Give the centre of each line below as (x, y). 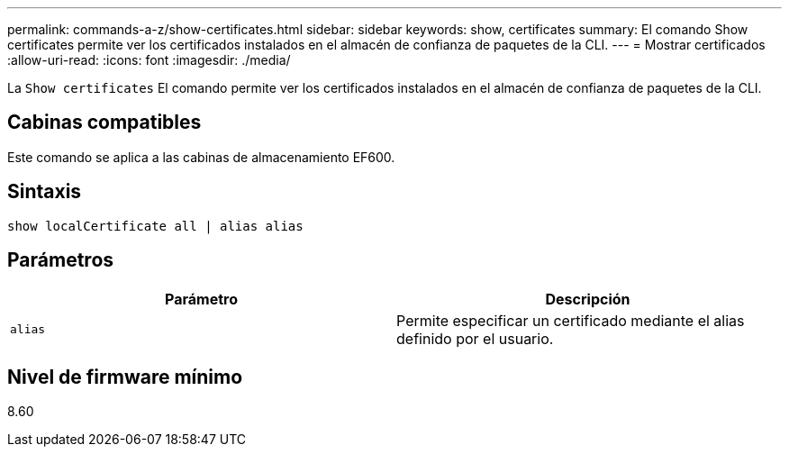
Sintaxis (45, 192)
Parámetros (61, 260)
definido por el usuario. (475, 338)
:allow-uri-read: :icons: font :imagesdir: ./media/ (149, 60)
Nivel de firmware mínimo (125, 377)
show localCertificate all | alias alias (155, 226)
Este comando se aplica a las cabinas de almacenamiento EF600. (201, 157)
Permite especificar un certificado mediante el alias (571, 320)
